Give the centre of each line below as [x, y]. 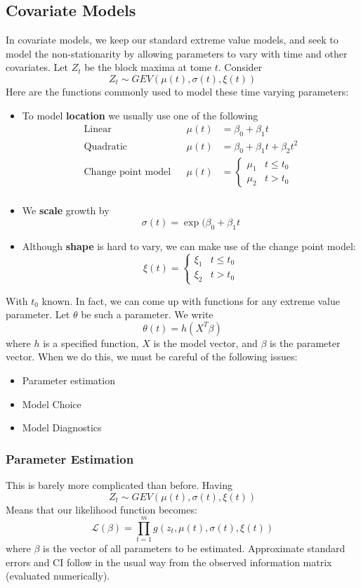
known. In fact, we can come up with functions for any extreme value [191, 300]
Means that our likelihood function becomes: [101, 509]
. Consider [240, 67]
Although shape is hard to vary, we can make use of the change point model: [189, 246]
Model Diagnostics [62, 427]
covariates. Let [37, 67]
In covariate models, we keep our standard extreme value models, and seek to [172, 40]
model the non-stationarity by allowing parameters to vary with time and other [177, 53]
